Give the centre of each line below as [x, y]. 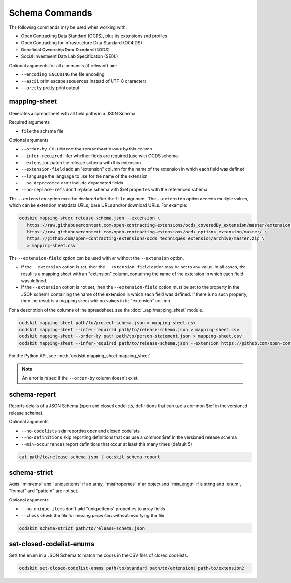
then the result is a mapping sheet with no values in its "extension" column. [96, 301]
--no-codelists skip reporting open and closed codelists [81, 431]
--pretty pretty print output [50, 88]
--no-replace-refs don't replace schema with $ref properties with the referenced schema [114, 190]
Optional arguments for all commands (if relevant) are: [63, 65]
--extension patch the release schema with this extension [81, 162]
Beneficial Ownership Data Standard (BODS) [65, 50]
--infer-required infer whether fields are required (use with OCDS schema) [100, 156]
